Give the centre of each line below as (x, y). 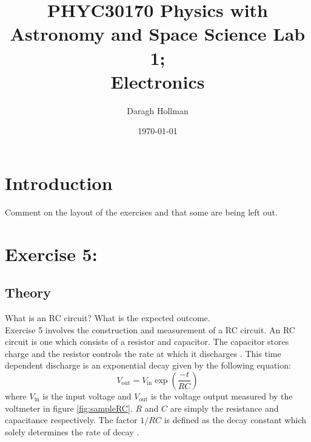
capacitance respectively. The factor (71, 420)
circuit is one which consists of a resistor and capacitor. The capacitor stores (147, 342)
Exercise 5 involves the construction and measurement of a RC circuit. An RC (150, 329)
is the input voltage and (87, 396)
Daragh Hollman (158, 110)
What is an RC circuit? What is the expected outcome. (108, 317)
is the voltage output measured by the (222, 396)
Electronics (158, 81)
